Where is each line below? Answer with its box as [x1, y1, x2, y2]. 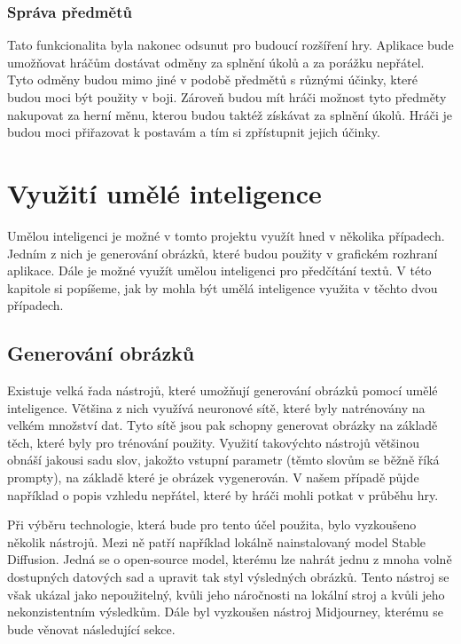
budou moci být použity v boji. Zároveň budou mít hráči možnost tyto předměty [7, 88, 447, 106]
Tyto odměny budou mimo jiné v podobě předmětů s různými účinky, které [7, 70, 418, 89]
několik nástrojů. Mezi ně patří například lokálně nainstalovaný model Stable [7, 532, 426, 551]
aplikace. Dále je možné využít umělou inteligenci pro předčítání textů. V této [7, 261, 432, 280]
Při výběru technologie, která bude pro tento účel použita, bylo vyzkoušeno [7, 515, 417, 534]
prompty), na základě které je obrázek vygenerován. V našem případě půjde [7, 468, 419, 487]
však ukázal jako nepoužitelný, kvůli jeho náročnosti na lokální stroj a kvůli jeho [7, 584, 445, 603]
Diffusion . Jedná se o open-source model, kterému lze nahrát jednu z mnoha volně [7, 550, 452, 568]
